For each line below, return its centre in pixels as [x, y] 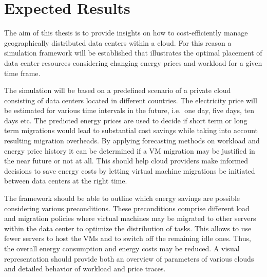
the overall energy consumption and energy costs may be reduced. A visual [122, 248]
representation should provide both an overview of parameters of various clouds [129, 258]
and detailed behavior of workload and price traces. [85, 269]
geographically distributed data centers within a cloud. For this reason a [118, 42]
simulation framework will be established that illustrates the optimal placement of [133, 53]
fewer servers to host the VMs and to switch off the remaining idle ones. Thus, [128, 238]
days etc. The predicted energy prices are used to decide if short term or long [126, 120]
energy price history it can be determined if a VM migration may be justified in [130, 150]
